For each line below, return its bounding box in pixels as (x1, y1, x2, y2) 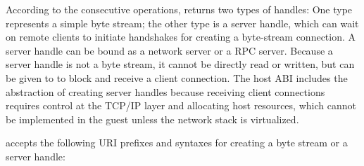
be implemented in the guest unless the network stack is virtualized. (6, 111, 299, 126)
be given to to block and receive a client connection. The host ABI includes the (6, 70, 348, 85)
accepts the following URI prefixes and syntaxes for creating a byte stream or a (6, 135, 348, 150)
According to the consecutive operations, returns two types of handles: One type (6, 2, 353, 16)
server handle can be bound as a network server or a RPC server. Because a (6, 43, 333, 57)
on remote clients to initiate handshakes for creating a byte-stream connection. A (6, 29, 356, 44)
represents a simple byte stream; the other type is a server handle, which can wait (6, 15, 359, 30)
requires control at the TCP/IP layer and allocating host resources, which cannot (6, 98, 356, 113)
